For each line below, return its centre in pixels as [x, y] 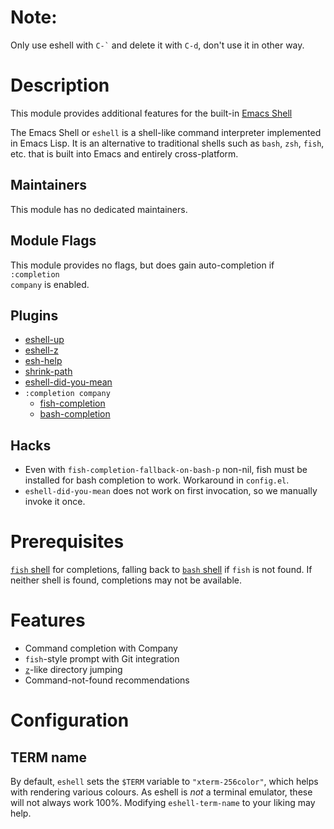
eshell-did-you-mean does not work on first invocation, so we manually [171, 491]
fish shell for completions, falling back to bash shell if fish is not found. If [161, 570]
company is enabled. [50, 284]
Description [60, 85]
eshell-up [44, 340]
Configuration [70, 720]
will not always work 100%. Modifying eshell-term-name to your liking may [163, 802]
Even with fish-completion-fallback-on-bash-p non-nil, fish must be [166, 470]
